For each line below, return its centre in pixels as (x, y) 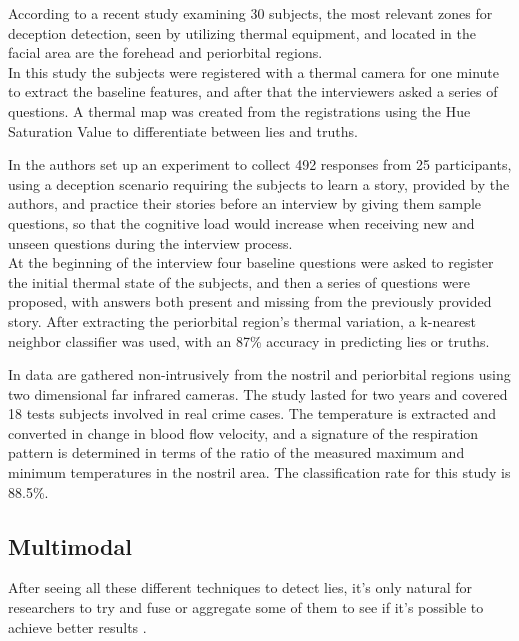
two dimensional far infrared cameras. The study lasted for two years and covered (258, 393)
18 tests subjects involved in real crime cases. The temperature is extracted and (252, 413)
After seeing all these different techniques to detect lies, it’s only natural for (240, 587)
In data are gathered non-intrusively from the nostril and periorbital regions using (259, 374)
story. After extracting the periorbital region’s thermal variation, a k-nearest (242, 320)
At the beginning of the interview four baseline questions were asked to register (251, 262)
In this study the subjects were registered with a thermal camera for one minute (253, 71)
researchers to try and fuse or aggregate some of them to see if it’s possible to (246, 607)
